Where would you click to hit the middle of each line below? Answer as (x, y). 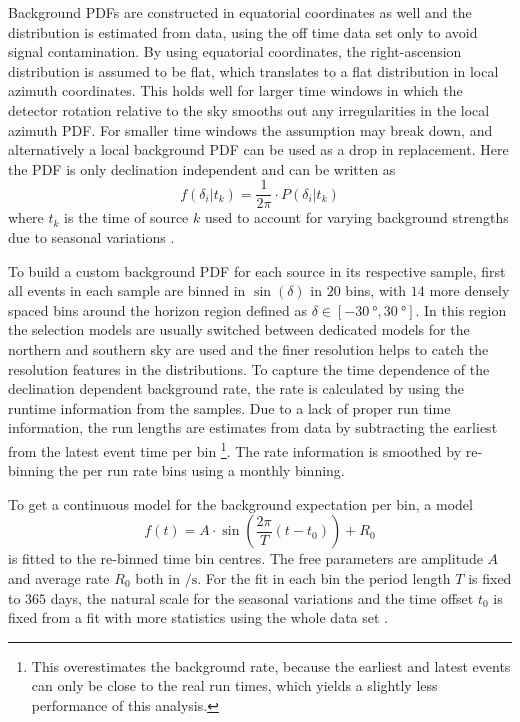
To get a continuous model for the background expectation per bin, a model (240, 503)
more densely (469, 290)
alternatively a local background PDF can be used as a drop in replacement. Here (258, 149)
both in (157, 577)
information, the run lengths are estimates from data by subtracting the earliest (253, 427)
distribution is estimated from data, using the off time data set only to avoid (243, 31)
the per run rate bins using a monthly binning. (201, 470)
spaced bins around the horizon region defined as (158, 309)
